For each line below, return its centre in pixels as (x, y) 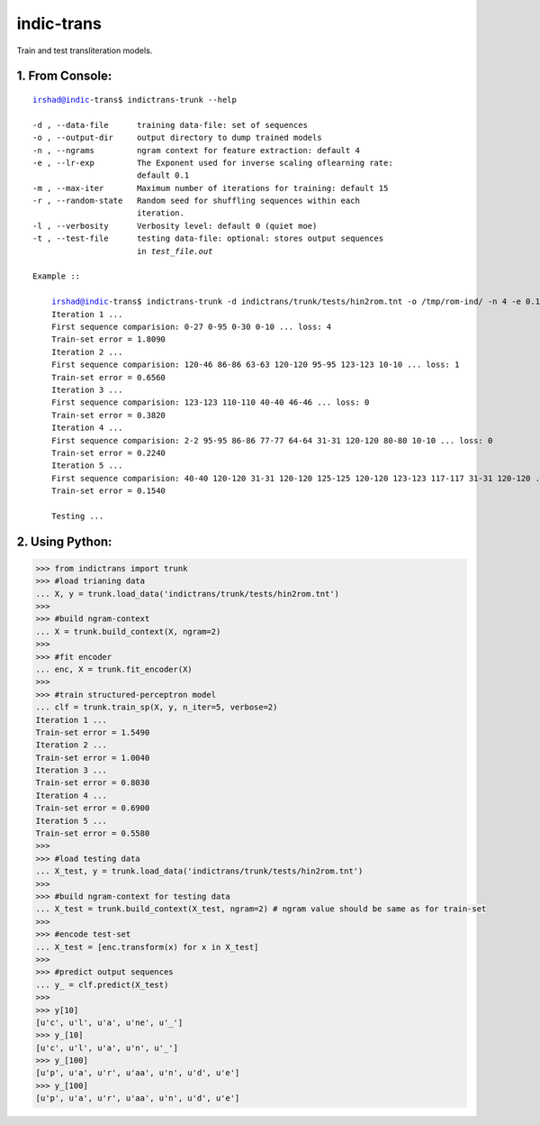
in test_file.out (175, 251)
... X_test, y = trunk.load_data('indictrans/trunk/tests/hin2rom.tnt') (199, 871)
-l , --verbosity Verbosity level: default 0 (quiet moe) (175, 226)
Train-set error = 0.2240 (108, 453)
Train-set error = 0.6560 (108, 377)
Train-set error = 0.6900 (93, 808)
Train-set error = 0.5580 (93, 833)
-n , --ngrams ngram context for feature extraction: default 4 (196, 150)
